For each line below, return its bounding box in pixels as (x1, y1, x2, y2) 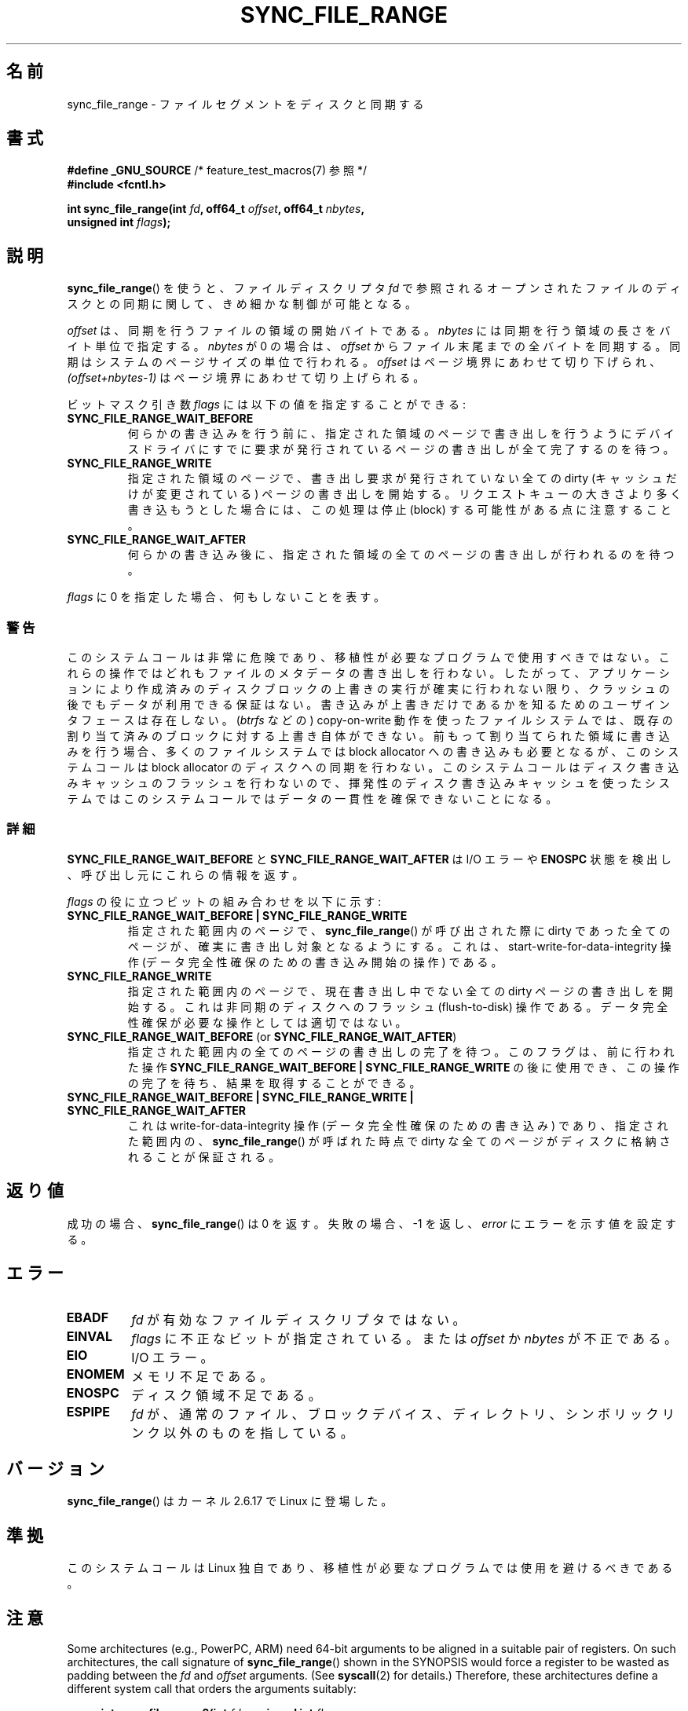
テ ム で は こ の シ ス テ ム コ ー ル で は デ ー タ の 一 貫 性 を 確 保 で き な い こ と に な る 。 (67, 792, 558, 806)
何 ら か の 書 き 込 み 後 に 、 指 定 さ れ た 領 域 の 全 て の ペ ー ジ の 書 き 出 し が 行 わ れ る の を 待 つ (127, 548, 675, 562)
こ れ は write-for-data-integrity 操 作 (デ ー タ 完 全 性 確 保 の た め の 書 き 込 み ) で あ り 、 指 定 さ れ (127, 1118, 668, 1132)
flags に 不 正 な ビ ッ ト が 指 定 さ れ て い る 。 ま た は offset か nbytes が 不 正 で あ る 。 (131, 1331, 678, 1347)
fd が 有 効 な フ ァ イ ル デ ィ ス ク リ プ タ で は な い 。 (131, 1312, 466, 1328)
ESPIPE (66, 1404, 110, 1420)
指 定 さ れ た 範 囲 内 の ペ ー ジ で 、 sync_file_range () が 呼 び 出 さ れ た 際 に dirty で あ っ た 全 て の (127, 923, 671, 937)
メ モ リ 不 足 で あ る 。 (131, 1368, 273, 1385)
